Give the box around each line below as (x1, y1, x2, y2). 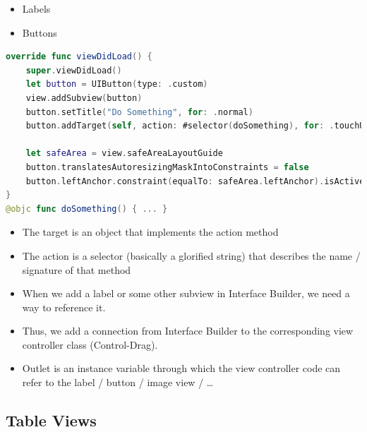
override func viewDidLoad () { (6, 52, 152, 62)
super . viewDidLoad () (25, 65, 122, 76)
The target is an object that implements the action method (22, 224, 279, 239)
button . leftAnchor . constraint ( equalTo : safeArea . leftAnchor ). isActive (25, 176, 365, 186)
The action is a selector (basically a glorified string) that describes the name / (22, 248, 361, 263)
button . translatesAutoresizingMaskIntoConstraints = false (25, 162, 309, 172)
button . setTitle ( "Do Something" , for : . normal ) (25, 107, 253, 117)
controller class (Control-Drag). (22, 337, 158, 352)
